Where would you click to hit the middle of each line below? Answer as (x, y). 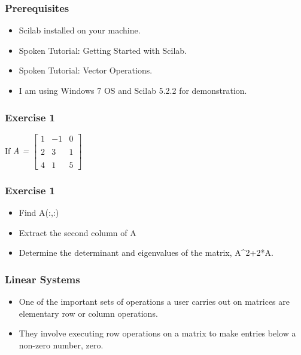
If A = (17, 150)
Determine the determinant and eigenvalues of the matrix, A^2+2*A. (146, 253)
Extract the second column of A (77, 232)
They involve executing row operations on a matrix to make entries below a (157, 333)
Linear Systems (42, 279)
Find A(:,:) (39, 212)
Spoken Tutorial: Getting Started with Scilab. (103, 50)
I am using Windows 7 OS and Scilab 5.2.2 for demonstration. (133, 90)
